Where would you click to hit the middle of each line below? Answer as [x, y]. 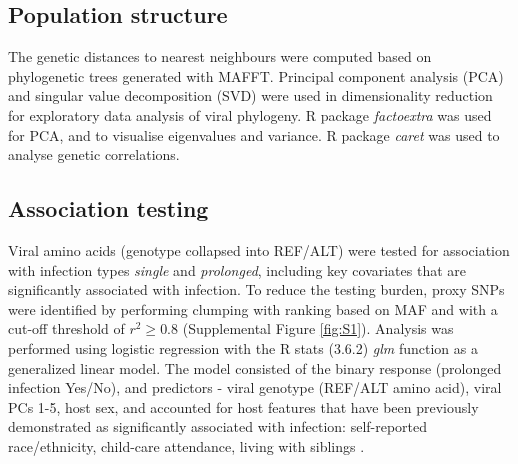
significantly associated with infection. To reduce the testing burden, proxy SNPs [256, 289]
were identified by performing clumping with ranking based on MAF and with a [253, 308]
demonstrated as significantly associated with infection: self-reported [218, 426]
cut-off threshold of [66, 328]
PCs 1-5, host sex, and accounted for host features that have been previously [243, 406]
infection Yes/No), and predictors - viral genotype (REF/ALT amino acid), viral [255, 387]
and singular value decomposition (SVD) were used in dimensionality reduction [250, 95]
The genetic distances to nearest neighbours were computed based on [220, 56]
